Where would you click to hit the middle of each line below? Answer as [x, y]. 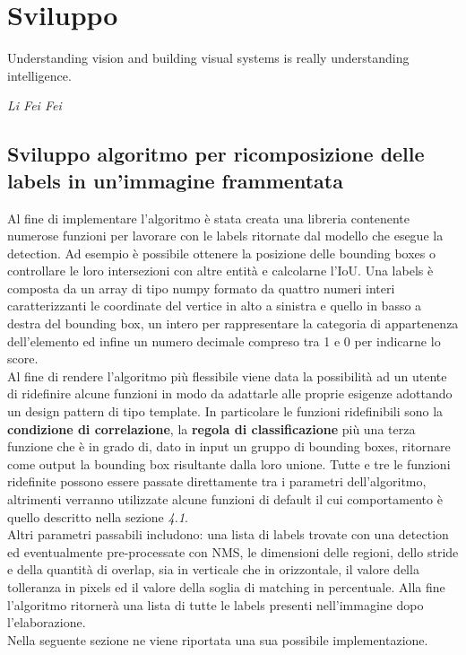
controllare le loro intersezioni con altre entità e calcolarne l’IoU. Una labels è [220, 271]
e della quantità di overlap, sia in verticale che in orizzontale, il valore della [213, 569]
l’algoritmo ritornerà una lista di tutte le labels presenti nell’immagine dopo [216, 604]
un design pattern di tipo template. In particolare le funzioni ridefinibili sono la [225, 411]
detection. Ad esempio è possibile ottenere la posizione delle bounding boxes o [221, 253]
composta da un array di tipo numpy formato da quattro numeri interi [201, 288]
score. [23, 358]
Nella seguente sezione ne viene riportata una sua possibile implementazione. [218, 639]
